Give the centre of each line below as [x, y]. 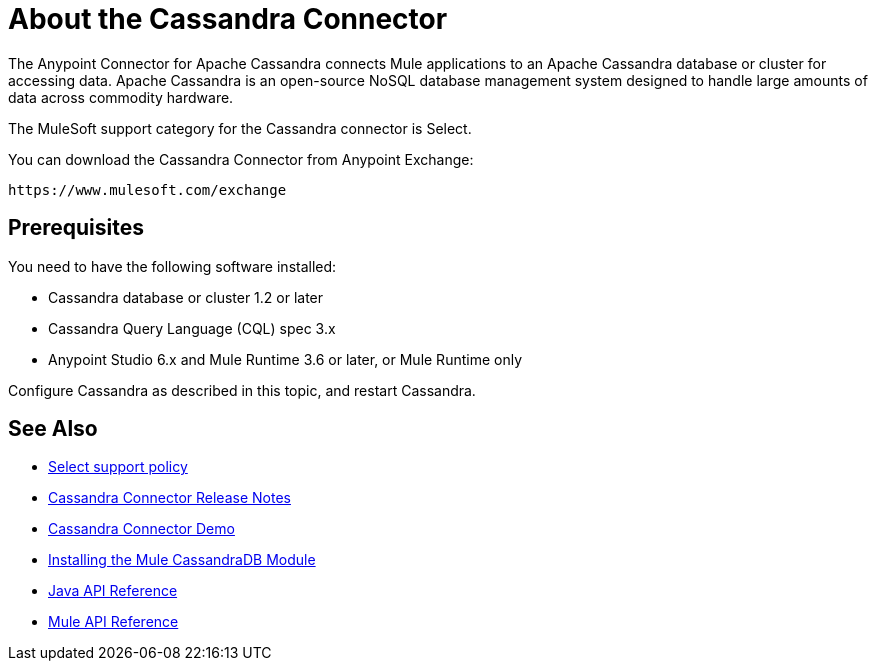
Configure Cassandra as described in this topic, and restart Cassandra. [242, 390]
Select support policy [118, 467]
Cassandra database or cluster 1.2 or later [186, 297]
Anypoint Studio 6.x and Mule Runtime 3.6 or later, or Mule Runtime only [285, 359]
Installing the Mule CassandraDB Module [182, 560]
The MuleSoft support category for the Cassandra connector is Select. [240, 128]
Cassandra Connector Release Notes [169, 498]
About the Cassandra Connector [228, 19]
